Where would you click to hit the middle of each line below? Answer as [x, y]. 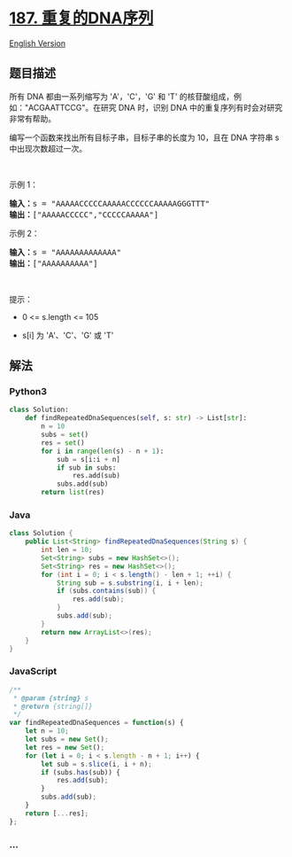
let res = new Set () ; [65, 747]
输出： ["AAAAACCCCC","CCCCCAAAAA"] [84, 214]
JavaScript [33, 672]
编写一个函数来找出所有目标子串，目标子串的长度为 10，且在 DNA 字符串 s [144, 137]
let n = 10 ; [47, 731]
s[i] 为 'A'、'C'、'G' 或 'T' [68, 335]
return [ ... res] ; [57, 813]
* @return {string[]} [53, 706]
